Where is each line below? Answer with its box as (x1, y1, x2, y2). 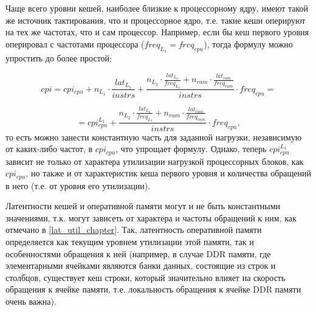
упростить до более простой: (5, 51, 112, 64)
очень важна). (5, 294, 57, 307)
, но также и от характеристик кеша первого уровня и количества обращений (26, 167, 312, 179)
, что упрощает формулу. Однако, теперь (115, 142, 267, 155)
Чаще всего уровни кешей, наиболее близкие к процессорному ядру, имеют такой (5, 2, 309, 14)
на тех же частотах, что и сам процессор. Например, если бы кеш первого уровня (5, 26, 309, 38)
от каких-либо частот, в (5, 142, 93, 155)
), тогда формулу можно (204, 37, 293, 50)
